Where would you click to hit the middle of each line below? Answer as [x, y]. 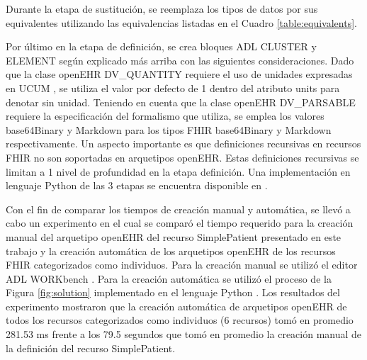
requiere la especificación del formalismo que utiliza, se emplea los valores [165, 116]
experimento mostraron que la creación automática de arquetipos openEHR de [176, 306]
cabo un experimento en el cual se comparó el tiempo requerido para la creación [180, 223]
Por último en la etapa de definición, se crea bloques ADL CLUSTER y [161, 46]
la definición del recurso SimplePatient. [91, 348]
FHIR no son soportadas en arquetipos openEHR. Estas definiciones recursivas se [182, 157]
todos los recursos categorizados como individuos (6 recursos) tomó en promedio [180, 320]
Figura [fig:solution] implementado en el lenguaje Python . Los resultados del [173, 292]
